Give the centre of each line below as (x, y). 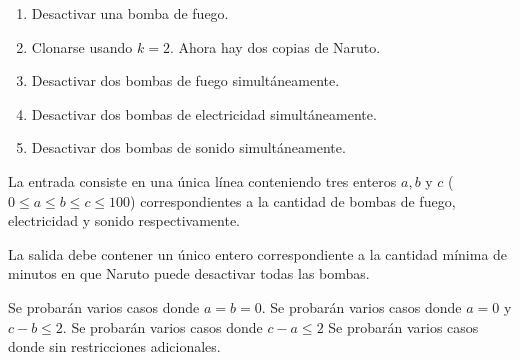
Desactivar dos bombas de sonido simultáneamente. (188, 147)
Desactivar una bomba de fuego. (130, 13)
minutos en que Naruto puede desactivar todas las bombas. (189, 273)
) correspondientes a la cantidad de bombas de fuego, (293, 200)
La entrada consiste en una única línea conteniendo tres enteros (202, 180)
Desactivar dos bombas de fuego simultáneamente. (185, 80)
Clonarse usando (82, 46)
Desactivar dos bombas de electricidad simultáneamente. (204, 113)
